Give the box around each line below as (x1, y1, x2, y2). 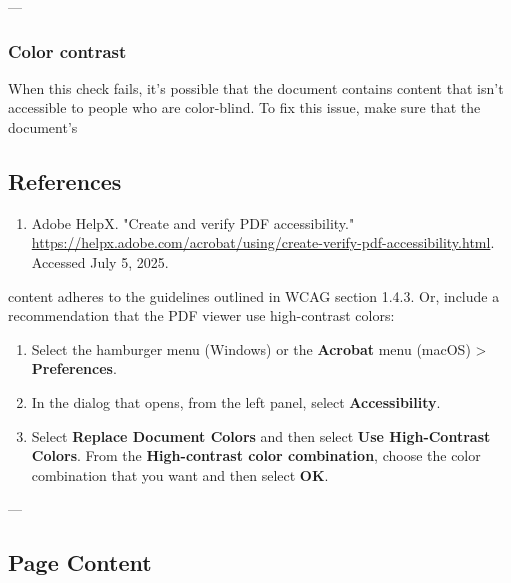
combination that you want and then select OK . (31, 464, 329, 485)
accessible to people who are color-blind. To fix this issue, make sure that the (8, 97, 481, 118)
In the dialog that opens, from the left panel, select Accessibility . (31, 391, 441, 412)
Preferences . (31, 358, 117, 379)
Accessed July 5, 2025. (31, 251, 169, 272)
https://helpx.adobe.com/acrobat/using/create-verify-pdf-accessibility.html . (31, 232, 495, 253)
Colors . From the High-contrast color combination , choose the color (31, 445, 481, 466)
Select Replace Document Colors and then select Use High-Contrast (31, 425, 491, 446)
